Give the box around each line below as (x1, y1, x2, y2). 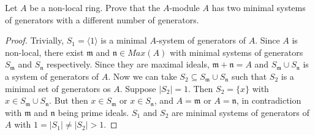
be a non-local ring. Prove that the (29, 1, 161, 13)
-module (169, 1, 200, 13)
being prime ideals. (58, 106, 129, 118)
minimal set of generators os (5, 82, 111, 94)
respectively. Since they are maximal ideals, (46, 58, 210, 71)
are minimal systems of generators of (172, 106, 309, 118)
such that (231, 69, 267, 82)
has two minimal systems (211, 1, 306, 13)
